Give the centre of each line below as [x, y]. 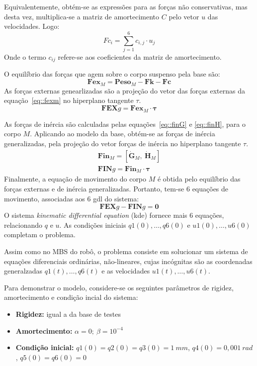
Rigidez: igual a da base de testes [68, 314]
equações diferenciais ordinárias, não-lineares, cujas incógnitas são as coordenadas [128, 261]
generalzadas [23, 271]
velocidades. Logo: [32, 26]
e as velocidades [126, 271]
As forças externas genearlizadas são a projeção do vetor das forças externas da [125, 90]
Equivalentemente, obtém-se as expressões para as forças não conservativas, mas [126, 6]
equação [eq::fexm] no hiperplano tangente [69, 100]
